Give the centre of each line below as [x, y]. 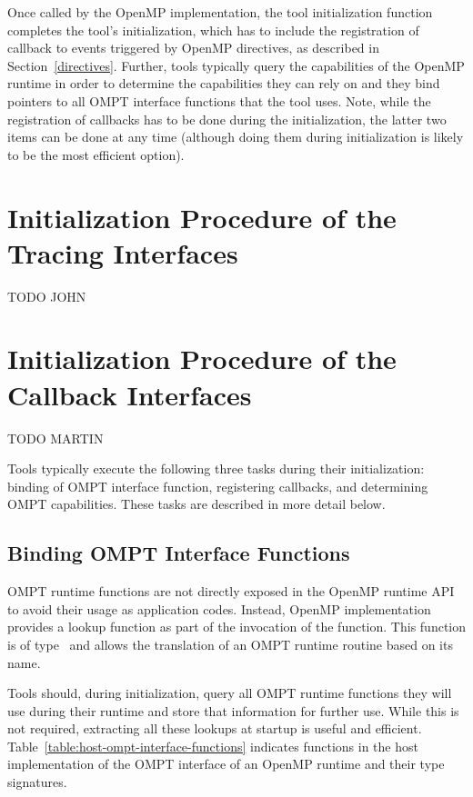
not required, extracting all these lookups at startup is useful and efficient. [215, 728]
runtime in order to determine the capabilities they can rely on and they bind [224, 83]
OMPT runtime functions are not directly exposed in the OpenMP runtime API [231, 591]
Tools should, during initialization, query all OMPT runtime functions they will [230, 693]
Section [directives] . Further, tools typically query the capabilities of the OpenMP [236, 65]
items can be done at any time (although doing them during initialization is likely [236, 137]
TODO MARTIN [55, 438]
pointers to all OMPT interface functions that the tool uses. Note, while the [219, 100]
